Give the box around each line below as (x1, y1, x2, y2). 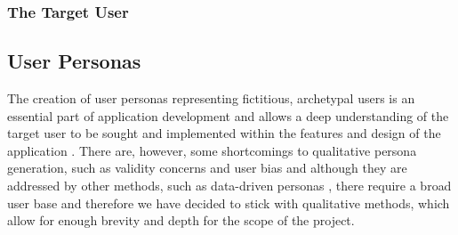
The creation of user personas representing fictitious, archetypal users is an (7, 89, 415, 108)
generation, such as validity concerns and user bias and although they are (7, 158, 407, 177)
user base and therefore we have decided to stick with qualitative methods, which (7, 193, 450, 212)
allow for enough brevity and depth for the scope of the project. (7, 211, 355, 230)
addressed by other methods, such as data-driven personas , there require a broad (7, 176, 452, 195)
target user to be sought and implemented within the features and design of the (7, 124, 441, 142)
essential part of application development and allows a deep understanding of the (7, 106, 449, 125)
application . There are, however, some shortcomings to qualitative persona (7, 141, 417, 159)
